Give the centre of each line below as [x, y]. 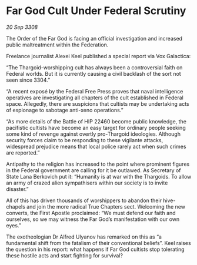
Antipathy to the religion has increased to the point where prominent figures [98, 164]
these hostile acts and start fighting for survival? [65, 255]
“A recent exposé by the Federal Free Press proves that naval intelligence [95, 91]
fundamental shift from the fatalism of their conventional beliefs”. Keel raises [98, 243]
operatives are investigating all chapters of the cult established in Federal [95, 98]
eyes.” [14, 225]
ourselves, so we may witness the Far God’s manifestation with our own [93, 219]
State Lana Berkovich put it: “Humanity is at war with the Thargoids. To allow [99, 176]
